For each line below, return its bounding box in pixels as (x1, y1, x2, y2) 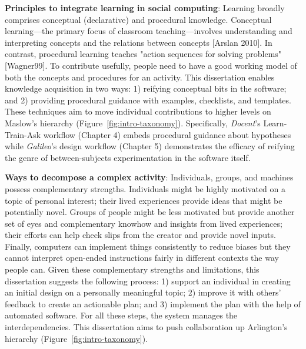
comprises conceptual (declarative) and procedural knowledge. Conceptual (5, 13, 272, 25)
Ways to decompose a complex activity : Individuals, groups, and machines (5, 171, 294, 183)
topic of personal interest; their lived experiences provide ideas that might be (5, 194, 282, 206)
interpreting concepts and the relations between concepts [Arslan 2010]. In (5, 36, 272, 48)
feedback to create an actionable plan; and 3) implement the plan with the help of (5, 297, 301, 310)
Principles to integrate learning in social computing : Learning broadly (5, 2, 285, 14)
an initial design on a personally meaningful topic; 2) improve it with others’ (5, 286, 281, 298)
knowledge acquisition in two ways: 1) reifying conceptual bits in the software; (5, 82, 287, 95)
